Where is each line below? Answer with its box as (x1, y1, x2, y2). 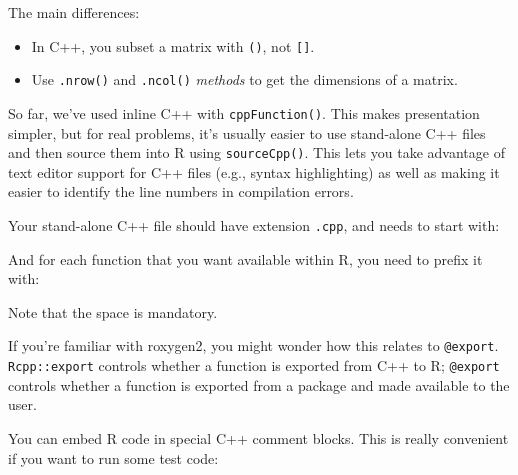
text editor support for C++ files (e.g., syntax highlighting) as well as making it (8, 161, 500, 182)
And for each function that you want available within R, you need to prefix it (8, 248, 483, 269)
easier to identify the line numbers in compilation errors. (8, 181, 354, 202)
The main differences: (8, 2, 140, 22)
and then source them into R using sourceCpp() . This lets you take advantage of (8, 142, 505, 163)
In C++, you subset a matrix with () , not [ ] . (31, 35, 315, 56)
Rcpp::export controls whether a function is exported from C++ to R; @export (8, 355, 500, 376)
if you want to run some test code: (8, 447, 219, 468)
